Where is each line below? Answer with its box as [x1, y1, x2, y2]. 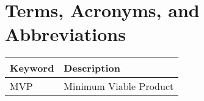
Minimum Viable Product [64, 79, 174, 94]
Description [64, 61, 120, 75]
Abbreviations [5, 21, 126, 47]
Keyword [10, 61, 54, 75]
